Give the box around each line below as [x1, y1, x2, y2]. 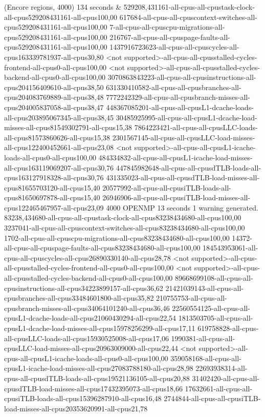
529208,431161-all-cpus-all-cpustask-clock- [123, 2, 255, 12]
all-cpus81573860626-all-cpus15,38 [4, 132, 111, 142]
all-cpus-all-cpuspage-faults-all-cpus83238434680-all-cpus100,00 [4, 242, 201, 253]
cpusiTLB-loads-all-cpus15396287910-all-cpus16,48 [4, 393, 162, 404]
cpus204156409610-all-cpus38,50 [4, 81, 104, 92]
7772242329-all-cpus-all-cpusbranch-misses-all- [106, 92, 250, 102]
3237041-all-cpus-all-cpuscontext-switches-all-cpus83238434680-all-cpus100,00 [4, 222, 245, 233]
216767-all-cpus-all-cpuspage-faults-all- [109, 31, 230, 42]
